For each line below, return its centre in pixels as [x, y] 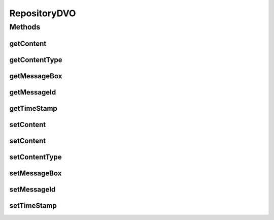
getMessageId [33, 92]
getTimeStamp [33, 108]
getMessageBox [36, 76]
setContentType [36, 157]
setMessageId [32, 189]
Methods [25, 27]
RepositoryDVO [43, 13]
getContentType [36, 60]
